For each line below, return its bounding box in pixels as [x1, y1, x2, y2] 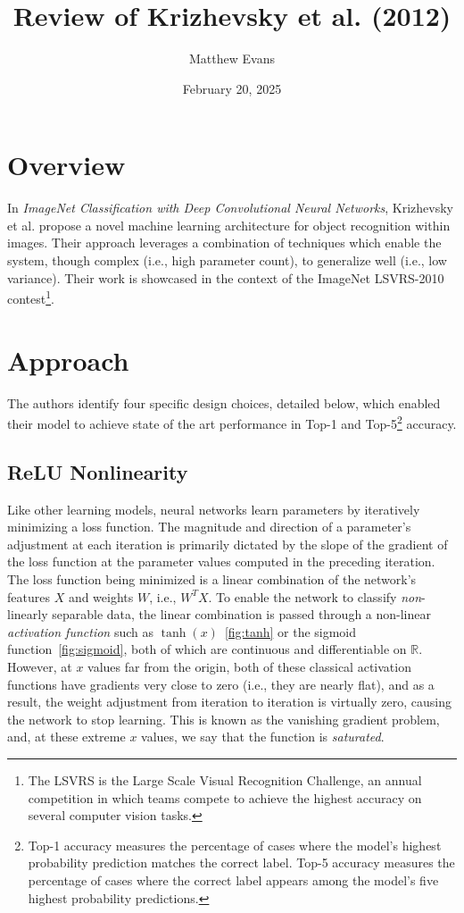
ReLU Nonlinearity [7, 457, 188, 485]
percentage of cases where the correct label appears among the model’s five [28, 870, 439, 889]
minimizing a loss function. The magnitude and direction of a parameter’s [7, 517, 411, 536]
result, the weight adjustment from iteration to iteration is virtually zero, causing [7, 692, 452, 711]
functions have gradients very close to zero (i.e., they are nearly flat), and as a [7, 674, 435, 693]
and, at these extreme [7, 727, 126, 746]
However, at [7, 657, 72, 675]
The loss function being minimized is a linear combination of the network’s [7, 570, 417, 589]
